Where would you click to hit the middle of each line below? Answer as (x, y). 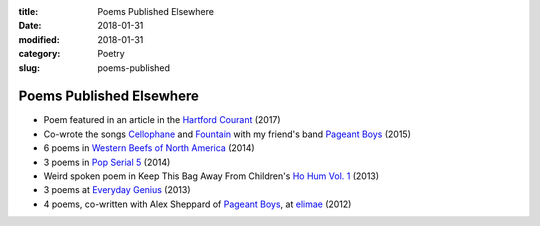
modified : (39, 39)
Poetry (111, 54)
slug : (29, 67)
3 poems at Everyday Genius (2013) (117, 190)
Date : (30, 26)
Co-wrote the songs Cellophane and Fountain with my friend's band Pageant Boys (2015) (227, 134)
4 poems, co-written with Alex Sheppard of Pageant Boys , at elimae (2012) (197, 204)
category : (39, 54)
